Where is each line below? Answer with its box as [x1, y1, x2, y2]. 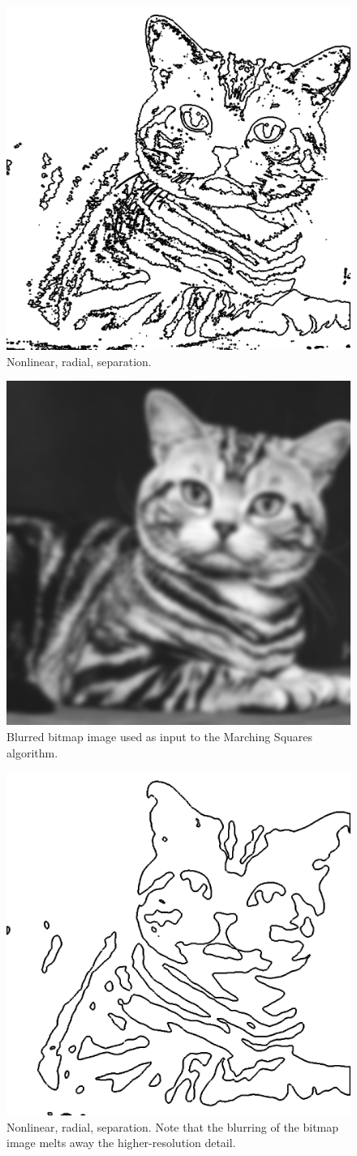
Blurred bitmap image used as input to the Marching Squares [6, 727, 313, 744]
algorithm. [6, 744, 58, 761]
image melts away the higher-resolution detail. [6, 1134, 236, 1151]
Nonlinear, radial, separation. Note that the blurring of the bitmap [6, 1118, 339, 1135]
